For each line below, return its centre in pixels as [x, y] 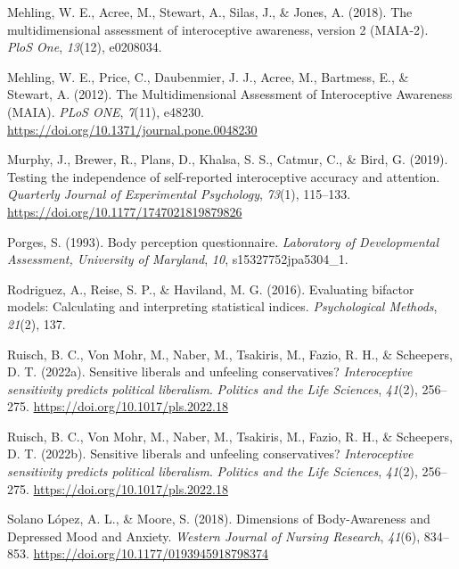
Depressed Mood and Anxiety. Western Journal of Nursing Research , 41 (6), [214, 536]
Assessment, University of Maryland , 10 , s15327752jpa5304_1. [178, 259]
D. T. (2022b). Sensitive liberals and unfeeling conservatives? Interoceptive [210, 454]
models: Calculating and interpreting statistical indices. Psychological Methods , [222, 306]
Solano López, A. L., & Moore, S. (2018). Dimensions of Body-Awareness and [219, 519]
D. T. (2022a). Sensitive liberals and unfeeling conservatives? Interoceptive [210, 371]
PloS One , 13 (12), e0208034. [85, 47]
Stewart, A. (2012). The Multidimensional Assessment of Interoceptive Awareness [230, 94]
